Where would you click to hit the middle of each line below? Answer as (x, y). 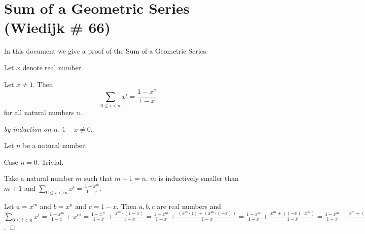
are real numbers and (189, 206)
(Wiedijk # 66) (57, 27)
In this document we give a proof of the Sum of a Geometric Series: (106, 51)
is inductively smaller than (199, 178)
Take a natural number (39, 178)
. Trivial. (50, 161)
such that (98, 178)
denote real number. (53, 67)
